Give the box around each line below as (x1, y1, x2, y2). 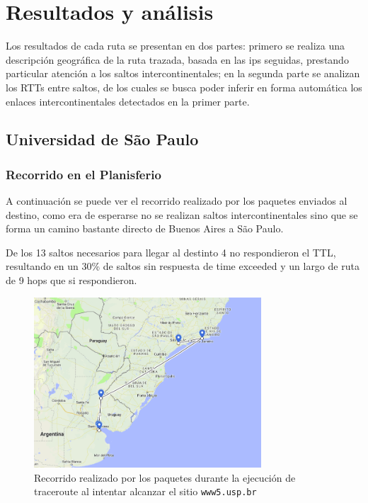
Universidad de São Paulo (6, 128, 199, 150)
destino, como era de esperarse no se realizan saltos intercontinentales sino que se (6, 207, 358, 222)
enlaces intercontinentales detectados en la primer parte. (6, 94, 250, 108)
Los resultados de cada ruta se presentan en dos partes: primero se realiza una (6, 38, 345, 53)
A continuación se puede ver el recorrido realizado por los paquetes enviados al (6, 193, 347, 208)
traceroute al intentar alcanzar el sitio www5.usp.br (34, 484, 257, 499)
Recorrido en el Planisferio (6, 165, 161, 183)
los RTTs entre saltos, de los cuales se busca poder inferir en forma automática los (6, 79, 362, 94)
